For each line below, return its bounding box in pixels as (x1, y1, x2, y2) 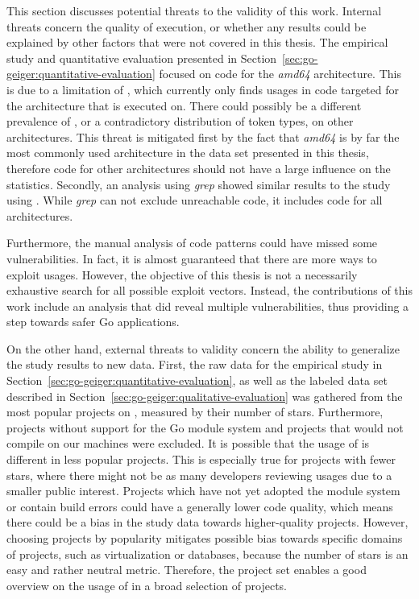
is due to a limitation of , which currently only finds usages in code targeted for (6, 81, 399, 97)
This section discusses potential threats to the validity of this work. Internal (6, 2, 382, 19)
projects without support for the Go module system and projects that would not (6, 419, 404, 436)
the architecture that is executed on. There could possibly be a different (6, 97, 362, 114)
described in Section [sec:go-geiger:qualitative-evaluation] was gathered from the (6, 387, 403, 404)
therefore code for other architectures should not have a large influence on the (6, 159, 391, 176)
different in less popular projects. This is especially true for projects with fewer (6, 451, 396, 468)
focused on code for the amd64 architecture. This (159, 65, 401, 82)
